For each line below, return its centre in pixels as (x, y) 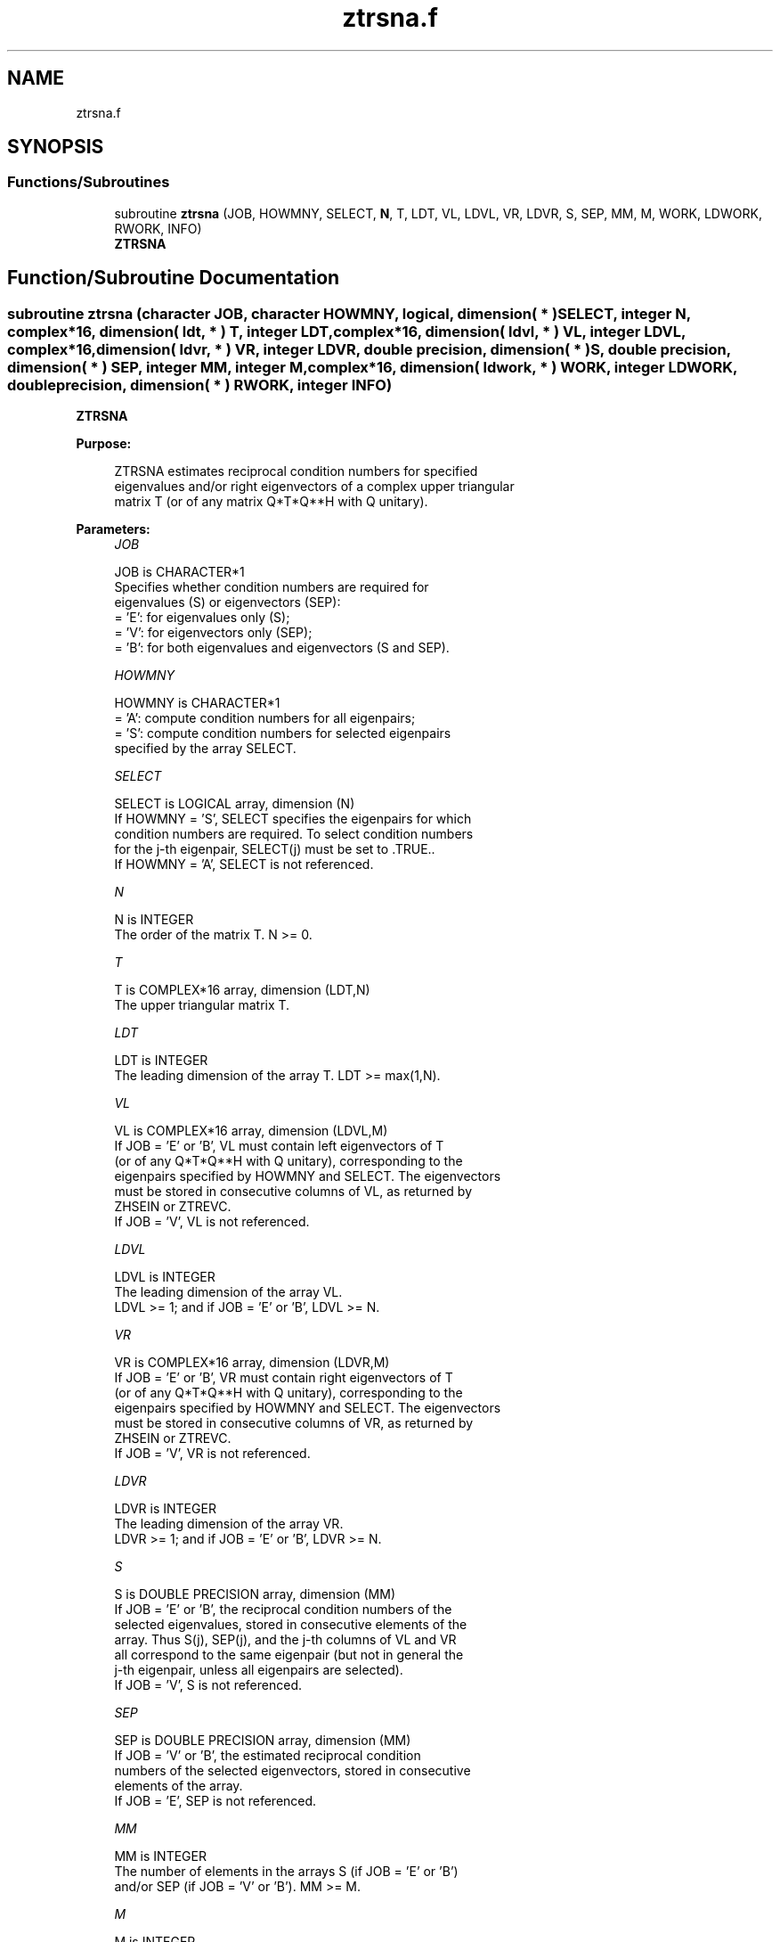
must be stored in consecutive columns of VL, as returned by (293, 1192)
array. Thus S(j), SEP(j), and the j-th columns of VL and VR (285, 1640)
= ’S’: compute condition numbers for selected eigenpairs (283, 733)
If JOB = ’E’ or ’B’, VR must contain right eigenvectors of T (284, 1378)
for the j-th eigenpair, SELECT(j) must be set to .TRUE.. (275, 849)
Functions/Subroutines (89, 182)
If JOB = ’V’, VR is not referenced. (212, 1454)
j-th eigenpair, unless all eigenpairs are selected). (259, 1670)
